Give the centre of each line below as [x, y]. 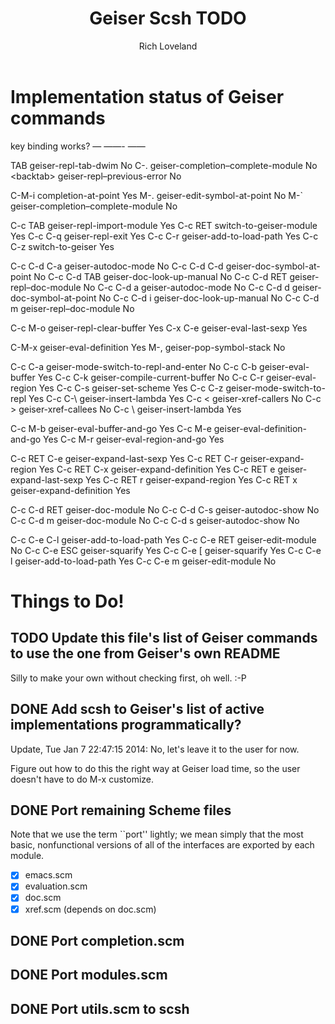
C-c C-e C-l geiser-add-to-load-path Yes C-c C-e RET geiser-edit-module [163, 539]
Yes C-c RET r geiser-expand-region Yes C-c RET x [191, 479]
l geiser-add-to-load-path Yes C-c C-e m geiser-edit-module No [143, 561]
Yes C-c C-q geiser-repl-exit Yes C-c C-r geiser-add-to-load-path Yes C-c [164, 236]
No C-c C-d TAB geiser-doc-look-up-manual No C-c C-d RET [160, 276]
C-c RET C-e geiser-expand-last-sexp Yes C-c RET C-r [124, 458]
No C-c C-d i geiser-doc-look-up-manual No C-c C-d [209, 298]
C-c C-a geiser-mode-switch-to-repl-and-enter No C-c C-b [134, 366]
